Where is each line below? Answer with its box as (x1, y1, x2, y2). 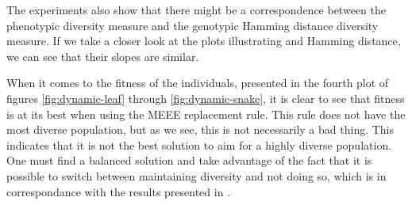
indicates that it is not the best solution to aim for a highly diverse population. (6, 136, 392, 153)
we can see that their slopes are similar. (6, 47, 199, 64)
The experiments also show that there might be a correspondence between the (6, 2, 386, 17)
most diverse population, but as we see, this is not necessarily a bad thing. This (6, 121, 395, 138)
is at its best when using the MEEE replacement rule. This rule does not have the (6, 105, 406, 122)
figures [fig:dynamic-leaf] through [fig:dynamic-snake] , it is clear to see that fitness (6, 89, 405, 106)
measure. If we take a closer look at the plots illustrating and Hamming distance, (6, 32, 401, 49)
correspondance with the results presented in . (6, 183, 231, 199)
